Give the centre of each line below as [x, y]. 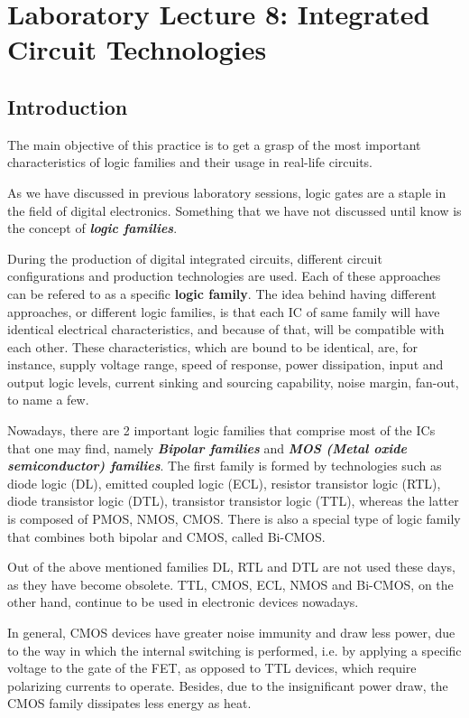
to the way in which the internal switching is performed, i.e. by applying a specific [234, 650]
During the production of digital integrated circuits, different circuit [195, 258]
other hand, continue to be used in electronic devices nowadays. [183, 602]
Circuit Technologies [137, 49]
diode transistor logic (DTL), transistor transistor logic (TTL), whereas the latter [233, 501]
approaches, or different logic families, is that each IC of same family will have [224, 311]
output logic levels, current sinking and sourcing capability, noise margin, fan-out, [233, 382]
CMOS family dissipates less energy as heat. [129, 703]
